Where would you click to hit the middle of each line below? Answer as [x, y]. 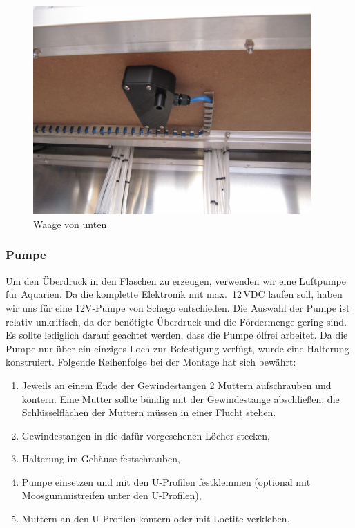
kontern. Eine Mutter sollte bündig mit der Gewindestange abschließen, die [181, 398]
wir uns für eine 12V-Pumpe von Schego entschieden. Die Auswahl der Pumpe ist [178, 307]
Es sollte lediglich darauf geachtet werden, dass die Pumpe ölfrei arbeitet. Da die [177, 335]
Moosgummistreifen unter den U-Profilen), [112, 495]
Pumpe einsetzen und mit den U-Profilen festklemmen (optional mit [166, 481]
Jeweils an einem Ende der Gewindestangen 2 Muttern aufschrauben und [176, 385]
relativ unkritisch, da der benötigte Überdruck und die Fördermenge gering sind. [176, 321]
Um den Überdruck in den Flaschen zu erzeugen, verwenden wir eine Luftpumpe [176, 280]
